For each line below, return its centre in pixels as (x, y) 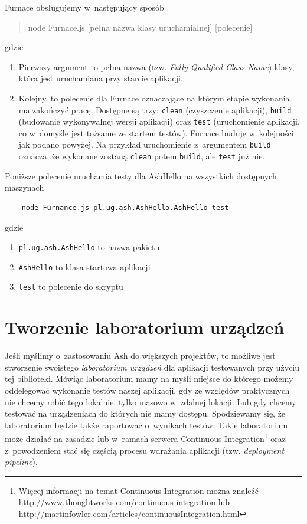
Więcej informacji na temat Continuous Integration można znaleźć (138, 490)
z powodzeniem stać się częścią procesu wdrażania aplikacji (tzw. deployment (145, 450)
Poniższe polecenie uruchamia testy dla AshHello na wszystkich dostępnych (141, 176)
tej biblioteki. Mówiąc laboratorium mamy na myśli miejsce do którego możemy (149, 379)
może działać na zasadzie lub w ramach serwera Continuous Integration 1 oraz (146, 438)
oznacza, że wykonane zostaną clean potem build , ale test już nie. (142, 156)
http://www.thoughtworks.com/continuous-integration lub (124, 502)
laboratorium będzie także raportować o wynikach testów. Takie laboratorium (146, 425)
